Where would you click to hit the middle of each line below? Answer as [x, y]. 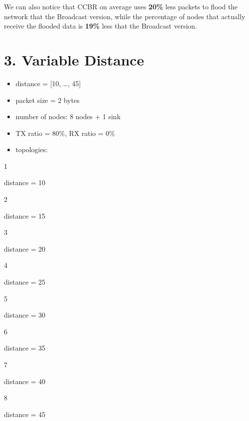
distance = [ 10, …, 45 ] [48, 83]
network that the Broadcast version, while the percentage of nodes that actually [125, 16]
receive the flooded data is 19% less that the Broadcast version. [101, 26]
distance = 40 [25, 381]
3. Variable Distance [74, 59]
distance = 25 [25, 282]
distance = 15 [25, 215]
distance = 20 [25, 248]
